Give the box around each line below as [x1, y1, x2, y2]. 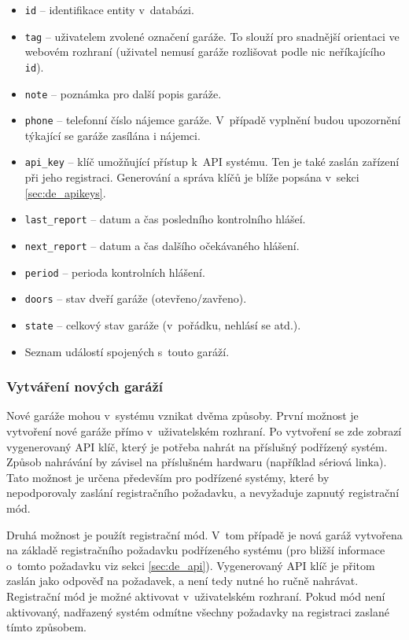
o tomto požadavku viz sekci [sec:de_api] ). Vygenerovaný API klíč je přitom [6, 557, 375, 573]
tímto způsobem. [6, 619, 87, 635]
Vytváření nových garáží [6, 377, 164, 396]
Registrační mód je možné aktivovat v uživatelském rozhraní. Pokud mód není [6, 587, 385, 604]
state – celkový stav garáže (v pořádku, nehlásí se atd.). [24, 316, 301, 333]
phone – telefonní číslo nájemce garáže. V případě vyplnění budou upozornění [24, 112, 401, 128]
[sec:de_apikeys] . [24, 184, 106, 200]
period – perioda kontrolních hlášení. [24, 263, 205, 280]
